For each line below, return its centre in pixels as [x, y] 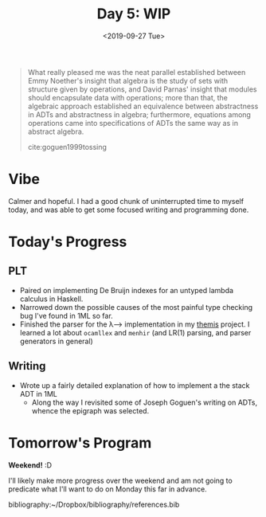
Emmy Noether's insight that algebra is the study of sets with [128, 80]
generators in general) [56, 341]
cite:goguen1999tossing [67, 147]
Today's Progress [68, 242]
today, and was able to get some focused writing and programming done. [129, 210]
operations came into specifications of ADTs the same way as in [133, 123]
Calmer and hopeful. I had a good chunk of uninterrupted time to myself [126, 201]
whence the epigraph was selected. [90, 410]
